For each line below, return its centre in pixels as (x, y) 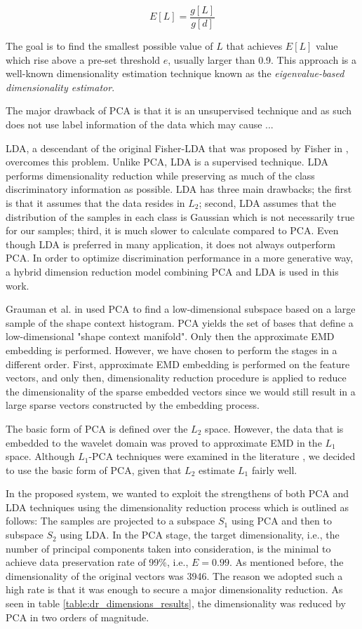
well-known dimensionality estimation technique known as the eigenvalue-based (175, 73)
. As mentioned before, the (286, 562)
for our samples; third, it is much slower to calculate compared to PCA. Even (172, 230)
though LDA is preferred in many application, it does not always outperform (170, 244)
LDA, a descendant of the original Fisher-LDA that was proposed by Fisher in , (177, 148)
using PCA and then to (281, 521)
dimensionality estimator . (60, 87)
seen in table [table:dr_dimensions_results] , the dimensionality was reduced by (176, 603)
